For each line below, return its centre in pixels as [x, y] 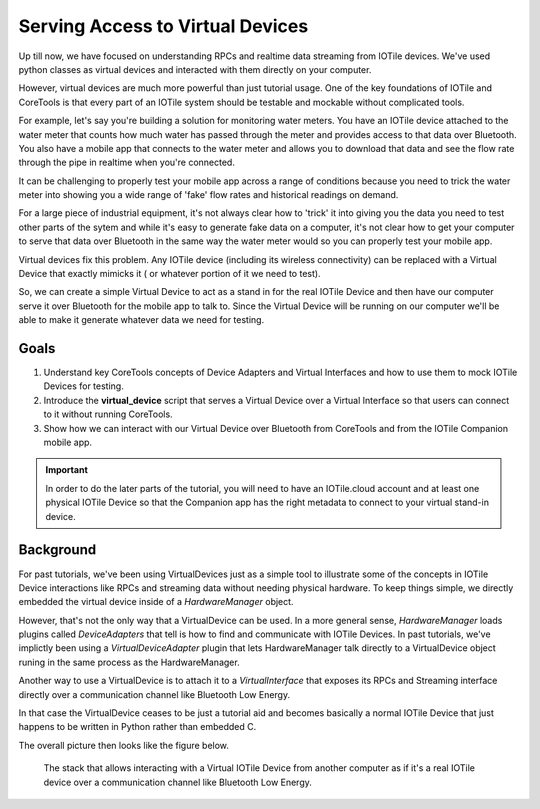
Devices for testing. [83, 386]
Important [67, 470]
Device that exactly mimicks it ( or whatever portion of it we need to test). [169, 274]
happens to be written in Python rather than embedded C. [137, 727]
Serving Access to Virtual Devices [163, 26]
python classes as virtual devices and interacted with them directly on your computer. [195, 69]
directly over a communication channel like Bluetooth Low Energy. [154, 694]
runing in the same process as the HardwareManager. [129, 662]
